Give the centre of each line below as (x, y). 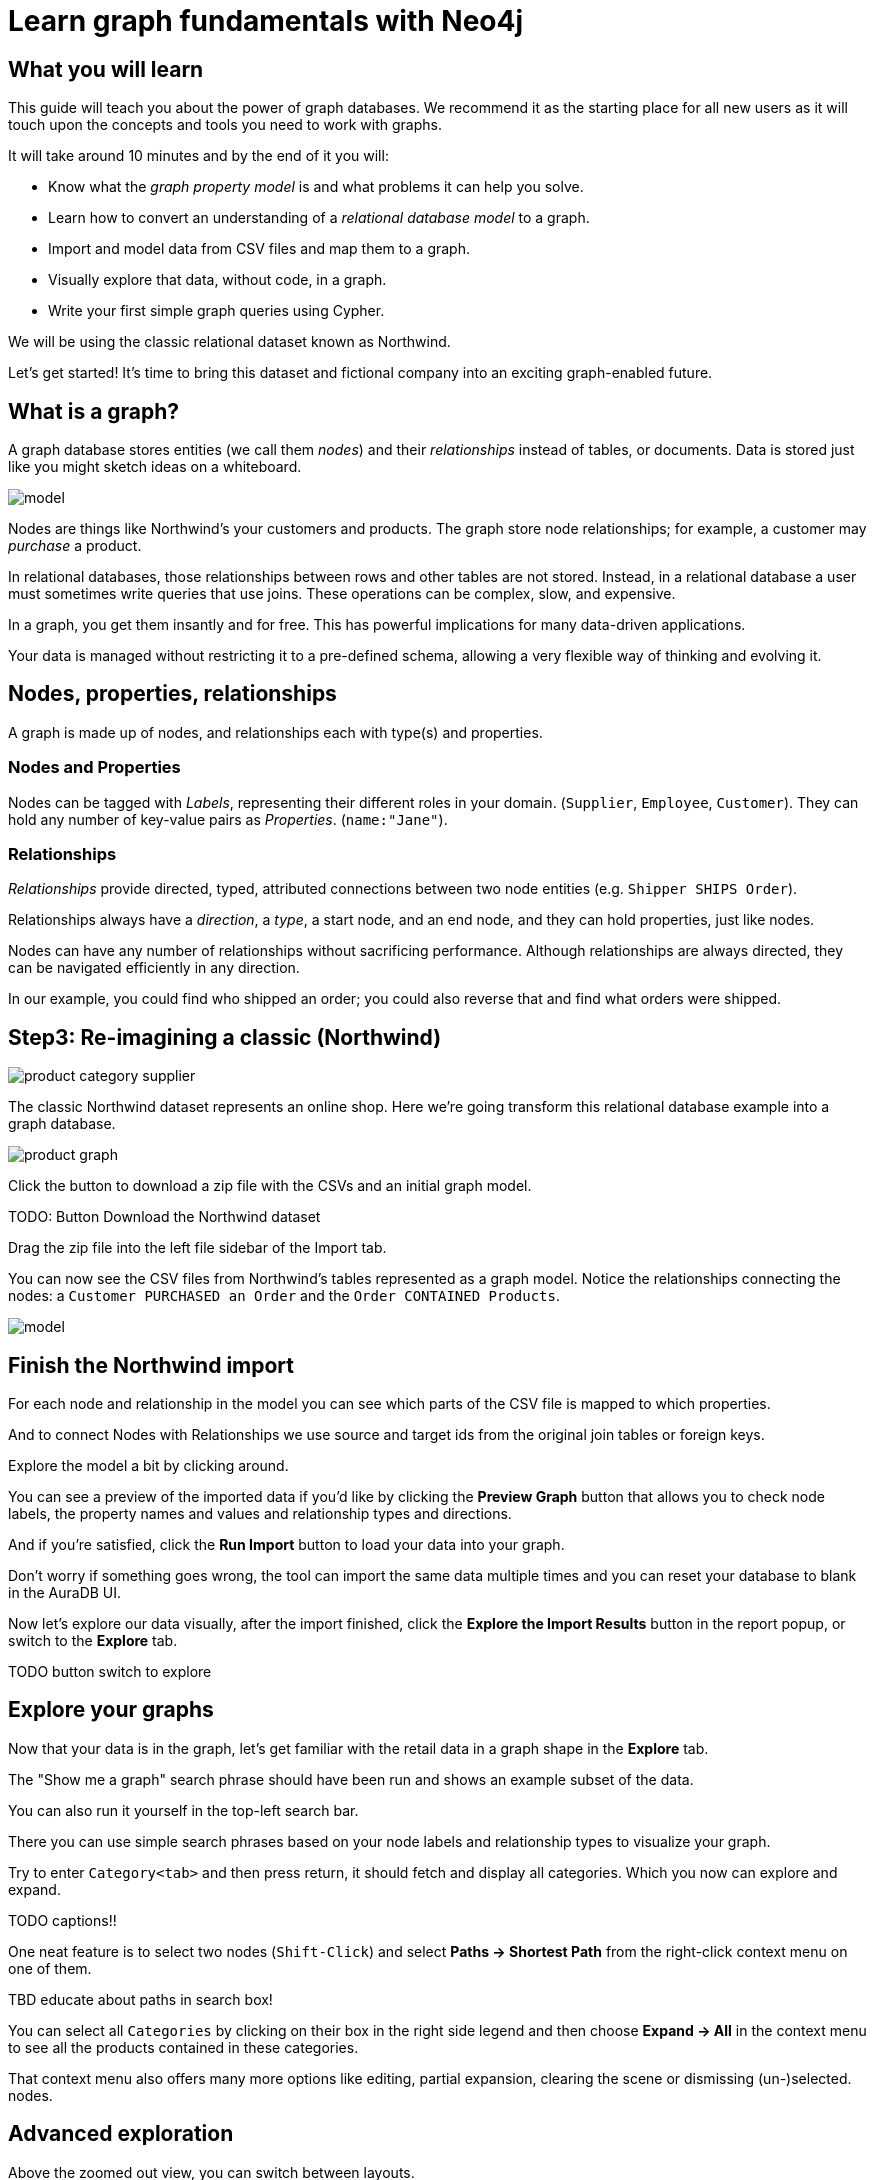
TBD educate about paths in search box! (140, 1999)
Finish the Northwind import (151, 1365)
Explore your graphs (111, 1710)
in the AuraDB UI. (65, 1593)
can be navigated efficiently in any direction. (154, 968)
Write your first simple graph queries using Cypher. (216, 311)
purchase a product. (75, 546)
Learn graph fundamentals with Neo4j (266, 21)
